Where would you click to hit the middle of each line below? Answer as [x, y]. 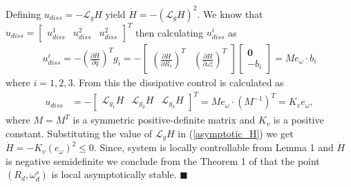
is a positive [298, 120]
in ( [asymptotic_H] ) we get [236, 133]
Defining [23, 13]
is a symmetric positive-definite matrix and [164, 120]
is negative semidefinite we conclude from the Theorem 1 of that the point [163, 160]
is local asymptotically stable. [114, 174]
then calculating [170, 32]
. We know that [230, 13]
